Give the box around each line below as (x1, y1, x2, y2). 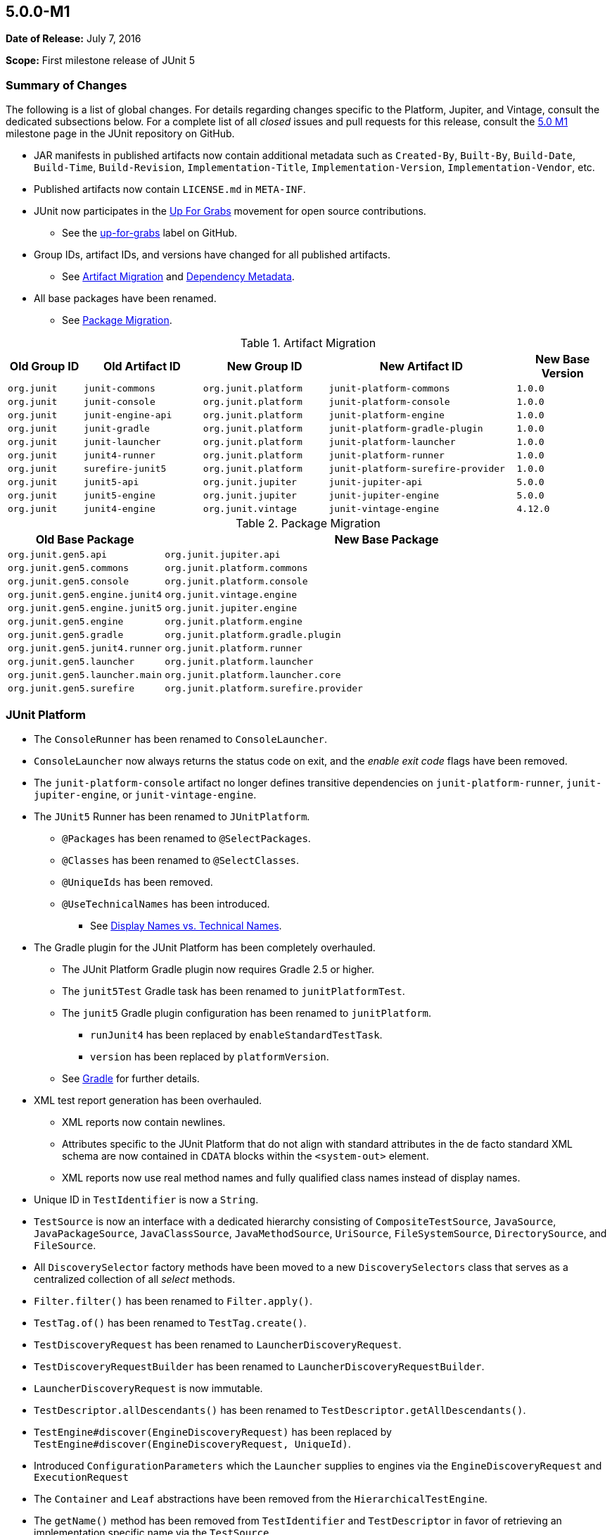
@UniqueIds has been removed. (62, 875, 213, 888)
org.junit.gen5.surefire (8, 683, 135, 694)
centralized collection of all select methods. (34, 1272, 236, 1285)
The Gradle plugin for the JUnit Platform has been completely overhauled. (34, 941, 376, 953)
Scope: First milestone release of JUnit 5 (6, 54, 196, 67)
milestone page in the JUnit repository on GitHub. (6, 127, 235, 140)
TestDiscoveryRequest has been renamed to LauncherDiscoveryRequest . (34, 1338, 402, 1351)
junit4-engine (84, 503, 155, 515)
